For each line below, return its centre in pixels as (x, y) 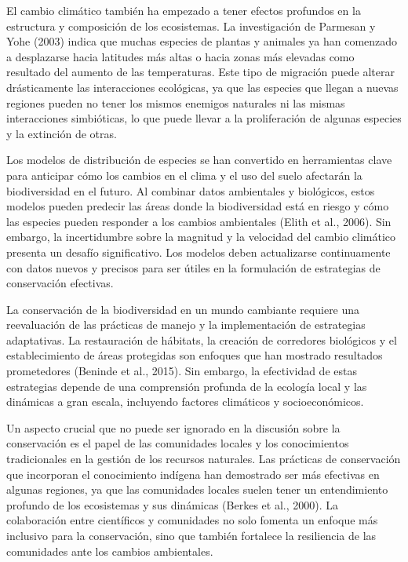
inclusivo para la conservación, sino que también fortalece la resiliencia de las (191, 535)
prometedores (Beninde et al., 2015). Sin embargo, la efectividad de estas (182, 371)
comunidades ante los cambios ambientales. (110, 551)
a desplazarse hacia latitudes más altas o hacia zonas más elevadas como (180, 56)
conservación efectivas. (60, 283)
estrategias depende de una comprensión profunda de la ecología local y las (187, 386)
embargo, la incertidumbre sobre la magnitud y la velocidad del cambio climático (201, 237)
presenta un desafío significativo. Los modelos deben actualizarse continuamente (199, 252)
